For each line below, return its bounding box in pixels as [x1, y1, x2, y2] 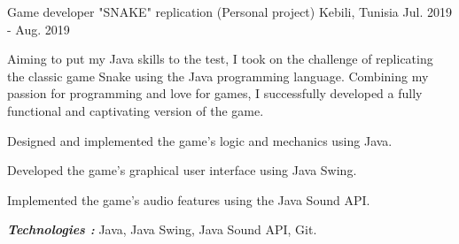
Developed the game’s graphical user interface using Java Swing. [7, 161, 357, 179]
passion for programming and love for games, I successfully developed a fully [7, 84, 423, 103]
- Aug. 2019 [7, 19, 70, 38]
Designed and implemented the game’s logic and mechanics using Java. [7, 131, 393, 149]
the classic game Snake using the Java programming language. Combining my [7, 66, 429, 85]
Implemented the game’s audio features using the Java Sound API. [7, 190, 370, 209]
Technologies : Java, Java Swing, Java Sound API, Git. [7, 220, 317, 239]
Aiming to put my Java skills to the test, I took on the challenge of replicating [7, 50, 433, 68]
